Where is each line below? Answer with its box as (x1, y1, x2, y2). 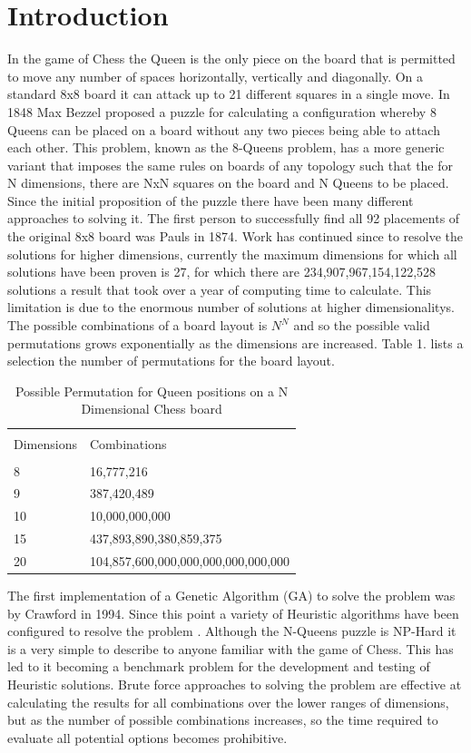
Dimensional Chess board (81, 399, 222, 418)
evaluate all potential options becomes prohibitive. (7, 728, 288, 747)
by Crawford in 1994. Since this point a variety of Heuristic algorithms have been (7, 603, 459, 622)
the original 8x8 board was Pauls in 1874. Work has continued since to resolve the (7, 227, 464, 246)
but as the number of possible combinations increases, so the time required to (7, 710, 438, 729)
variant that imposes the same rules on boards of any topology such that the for (7, 155, 454, 174)
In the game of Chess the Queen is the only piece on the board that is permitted (7, 49, 456, 68)
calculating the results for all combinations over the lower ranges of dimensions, (7, 692, 449, 711)
